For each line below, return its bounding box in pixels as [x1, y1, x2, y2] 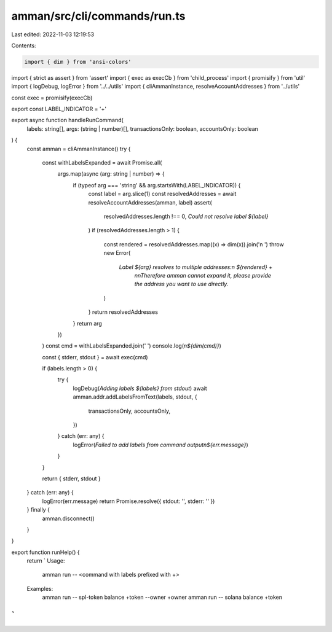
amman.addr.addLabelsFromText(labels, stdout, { [73, 393, 197, 400]
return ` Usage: [26, 557, 65, 564]
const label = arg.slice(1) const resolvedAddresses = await [88, 190, 237, 198]
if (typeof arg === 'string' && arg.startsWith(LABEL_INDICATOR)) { [73, 181, 241, 189]
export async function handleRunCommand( [11, 117, 124, 124]
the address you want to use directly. [134, 280, 229, 288]
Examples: [26, 585, 53, 592]
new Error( [103, 249, 131, 257]
